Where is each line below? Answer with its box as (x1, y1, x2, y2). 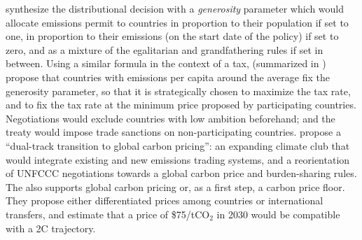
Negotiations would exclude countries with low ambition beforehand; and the (6, 111, 335, 125)
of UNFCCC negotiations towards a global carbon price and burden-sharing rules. (6, 166, 357, 181)
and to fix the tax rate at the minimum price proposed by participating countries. (6, 97, 356, 112)
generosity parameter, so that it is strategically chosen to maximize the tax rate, (6, 83, 351, 98)
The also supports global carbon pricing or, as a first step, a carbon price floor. (6, 179, 345, 194)
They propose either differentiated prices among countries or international (6, 193, 323, 208)
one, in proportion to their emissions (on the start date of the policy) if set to (6, 29, 339, 43)
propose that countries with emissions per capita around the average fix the (6, 69, 330, 84)
